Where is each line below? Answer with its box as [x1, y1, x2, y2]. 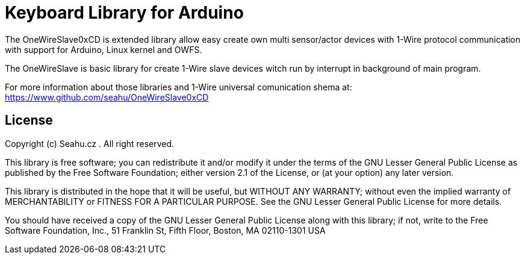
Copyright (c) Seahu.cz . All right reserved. [5, 138, 175, 149]
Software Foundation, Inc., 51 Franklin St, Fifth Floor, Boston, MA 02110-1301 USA [5, 225, 326, 236]
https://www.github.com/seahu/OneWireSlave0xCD [5, 92, 209, 102]
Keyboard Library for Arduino [5, 2, 244, 23]
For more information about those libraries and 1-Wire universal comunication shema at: [5, 81, 352, 92]
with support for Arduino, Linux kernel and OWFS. [5, 44, 202, 55]
